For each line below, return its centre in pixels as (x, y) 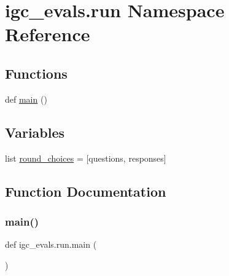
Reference (48, 34)
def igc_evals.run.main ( (51, 244)
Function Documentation (86, 191)
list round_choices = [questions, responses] (86, 158)
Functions (36, 73)
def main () (26, 99)
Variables (35, 132)
